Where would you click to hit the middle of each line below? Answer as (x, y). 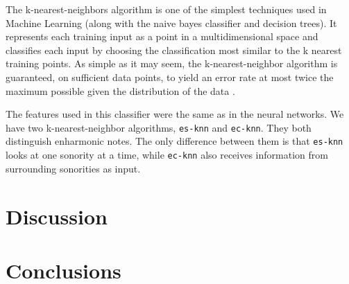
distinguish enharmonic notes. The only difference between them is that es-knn (174, 141)
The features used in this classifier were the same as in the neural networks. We (175, 114)
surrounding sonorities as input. (73, 168)
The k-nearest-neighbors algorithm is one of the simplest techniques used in (166, 9)
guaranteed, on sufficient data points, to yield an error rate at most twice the (170, 77)
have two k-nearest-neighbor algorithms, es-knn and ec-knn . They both (159, 127)
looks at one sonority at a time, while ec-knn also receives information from (167, 155)
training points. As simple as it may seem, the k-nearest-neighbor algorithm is (172, 63)
